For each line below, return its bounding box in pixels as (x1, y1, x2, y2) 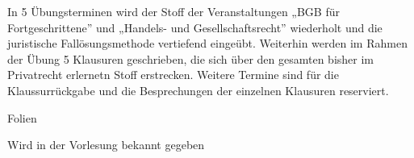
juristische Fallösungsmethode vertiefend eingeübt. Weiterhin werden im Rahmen (7, 35, 408, 52)
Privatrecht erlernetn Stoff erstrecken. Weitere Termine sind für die (7, 66, 339, 83)
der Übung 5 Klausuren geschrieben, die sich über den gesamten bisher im (7, 50, 374, 67)
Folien (7, 109, 37, 126)
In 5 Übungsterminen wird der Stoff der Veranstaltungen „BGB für (7, 3, 340, 19)
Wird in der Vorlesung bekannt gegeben (7, 136, 205, 153)
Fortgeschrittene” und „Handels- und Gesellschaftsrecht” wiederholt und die (7, 19, 383, 35)
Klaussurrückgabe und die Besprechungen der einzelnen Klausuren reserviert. (7, 81, 389, 98)
